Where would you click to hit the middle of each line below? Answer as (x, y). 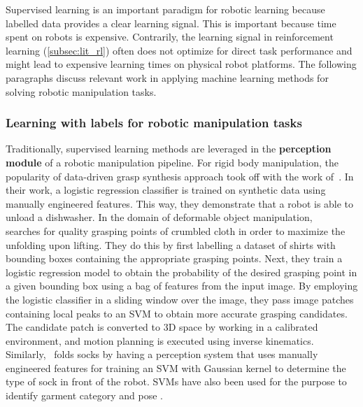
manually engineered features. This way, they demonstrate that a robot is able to (180, 203)
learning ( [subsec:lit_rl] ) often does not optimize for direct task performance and (179, 50)
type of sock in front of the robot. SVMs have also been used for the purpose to (176, 381)
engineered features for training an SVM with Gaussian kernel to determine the (176, 367)
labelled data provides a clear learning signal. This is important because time (171, 23)
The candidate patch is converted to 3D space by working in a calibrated (162, 327)
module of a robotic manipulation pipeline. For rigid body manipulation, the (172, 162)
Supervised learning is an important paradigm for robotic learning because (165, 9)
